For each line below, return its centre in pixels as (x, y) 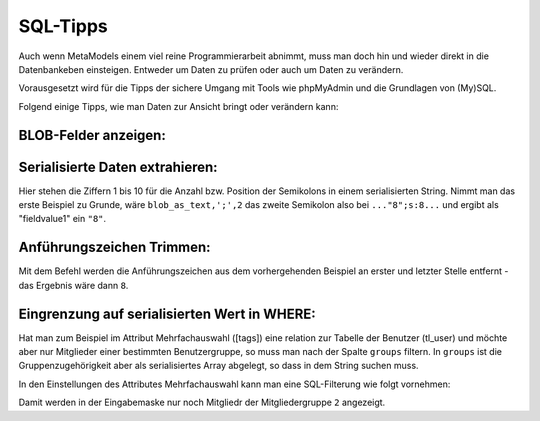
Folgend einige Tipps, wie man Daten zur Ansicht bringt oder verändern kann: (178, 106)
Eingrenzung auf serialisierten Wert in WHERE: (167, 313)
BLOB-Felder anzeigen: (92, 135)
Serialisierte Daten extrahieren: (118, 166)
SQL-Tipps (63, 26)
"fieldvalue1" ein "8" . (62, 219)
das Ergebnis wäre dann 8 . (73, 285)
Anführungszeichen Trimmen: (114, 247)
